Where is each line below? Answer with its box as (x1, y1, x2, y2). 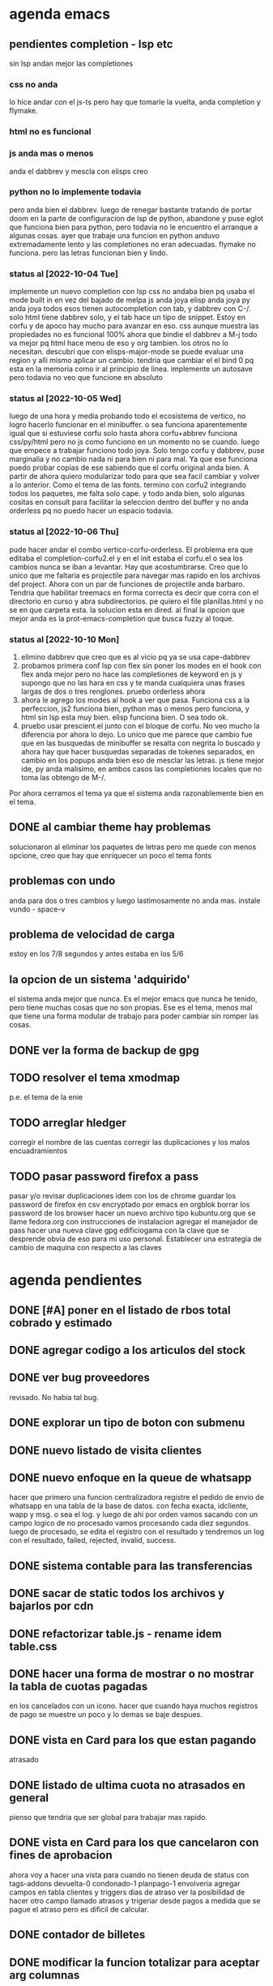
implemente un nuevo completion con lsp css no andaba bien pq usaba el (9, 287, 255, 297)
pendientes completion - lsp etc (9, 37, 173, 51)
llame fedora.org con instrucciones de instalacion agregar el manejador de (9, 1217, 258, 1227)
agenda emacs (9, 5, 111, 23)
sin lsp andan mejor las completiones (9, 58, 134, 68)
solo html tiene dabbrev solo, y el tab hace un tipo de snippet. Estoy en (9, 313, 246, 322)
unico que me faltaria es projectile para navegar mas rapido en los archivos (9, 570, 261, 580)
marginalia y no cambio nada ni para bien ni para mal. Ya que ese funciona (9, 455, 258, 464)
